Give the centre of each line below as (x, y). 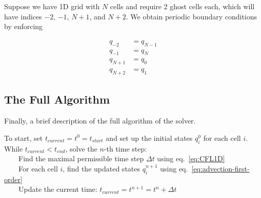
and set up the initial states (149, 138)
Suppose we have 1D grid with (52, 6)
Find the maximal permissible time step (81, 158)
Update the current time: (58, 189)
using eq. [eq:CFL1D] (191, 158)
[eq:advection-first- (220, 168)
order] (13, 179)
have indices (23, 16)
